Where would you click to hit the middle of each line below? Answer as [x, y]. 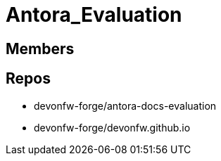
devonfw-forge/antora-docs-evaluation [125, 105]
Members [40, 49]
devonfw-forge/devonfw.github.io [112, 127]
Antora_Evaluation [94, 15]
